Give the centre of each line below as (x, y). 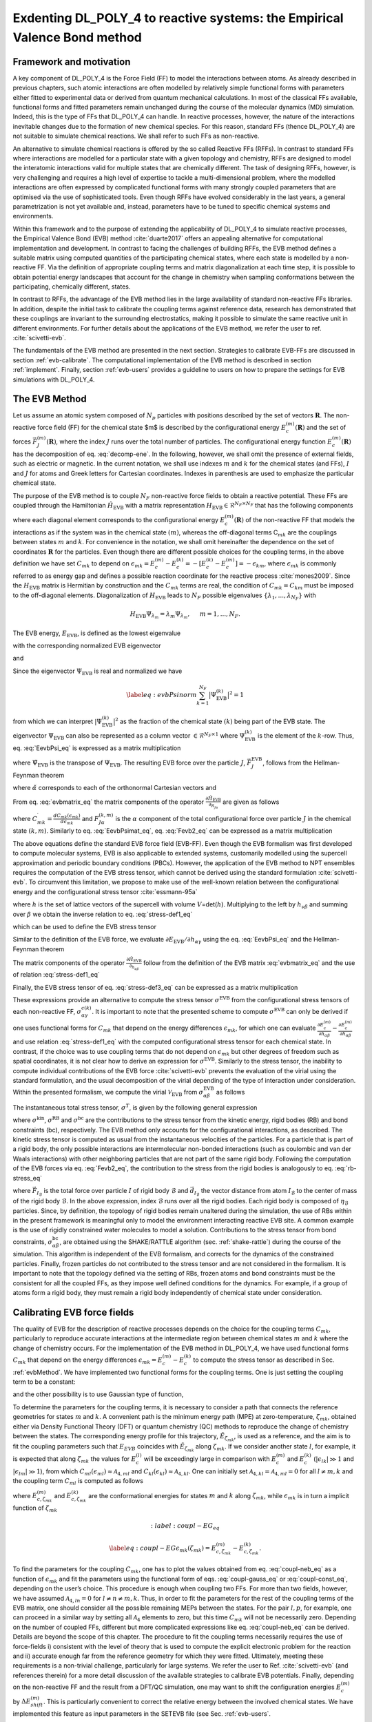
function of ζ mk (35, 1509)
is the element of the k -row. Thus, (306, 736)
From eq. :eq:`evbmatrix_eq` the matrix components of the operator (108, 802)
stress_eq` (28, 1178)
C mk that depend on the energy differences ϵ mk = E (88, 1360)
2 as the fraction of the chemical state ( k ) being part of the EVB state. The (220, 721)
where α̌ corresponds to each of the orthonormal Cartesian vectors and (115, 788)
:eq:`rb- (346, 1168)
